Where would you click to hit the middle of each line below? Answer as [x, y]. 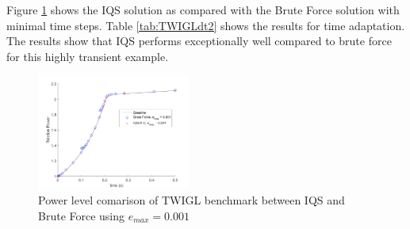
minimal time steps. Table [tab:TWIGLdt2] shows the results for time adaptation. [206, 25]
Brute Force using [82, 215]
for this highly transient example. [88, 56]
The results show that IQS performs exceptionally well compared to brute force [199, 41]
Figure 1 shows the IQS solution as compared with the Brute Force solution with [203, 10]
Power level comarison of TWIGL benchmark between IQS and [192, 200]
